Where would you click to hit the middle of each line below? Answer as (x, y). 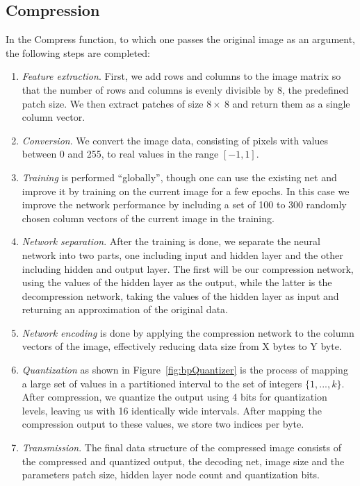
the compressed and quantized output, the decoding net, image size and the (183, 461)
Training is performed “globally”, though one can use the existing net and (179, 177)
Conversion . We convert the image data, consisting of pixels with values (175, 140)
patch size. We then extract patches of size (113, 103)
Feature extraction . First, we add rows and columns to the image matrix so (181, 76)
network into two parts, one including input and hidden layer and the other (182, 254)
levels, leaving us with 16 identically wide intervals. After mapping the (172, 410)
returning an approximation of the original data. (125, 309)
